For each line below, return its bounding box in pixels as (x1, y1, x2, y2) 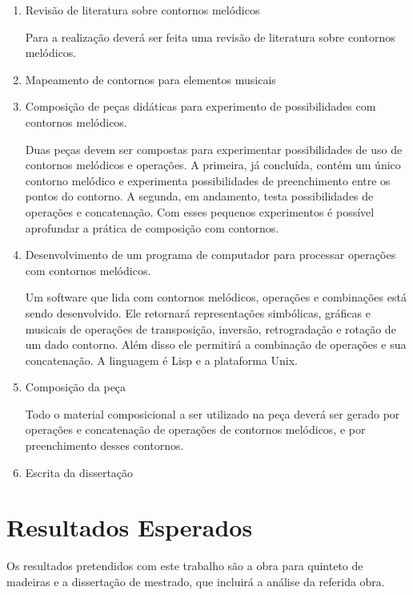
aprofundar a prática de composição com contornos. (25, 219, 279, 236)
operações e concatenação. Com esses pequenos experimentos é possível (25, 203, 375, 220)
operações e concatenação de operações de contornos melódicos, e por (25, 421, 366, 438)
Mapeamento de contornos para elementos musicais (25, 71, 276, 87)
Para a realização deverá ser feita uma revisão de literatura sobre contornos (25, 28, 395, 45)
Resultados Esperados (6, 511, 253, 544)
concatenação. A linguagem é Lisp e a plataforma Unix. (25, 351, 298, 368)
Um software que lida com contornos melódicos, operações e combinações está (25, 289, 407, 306)
